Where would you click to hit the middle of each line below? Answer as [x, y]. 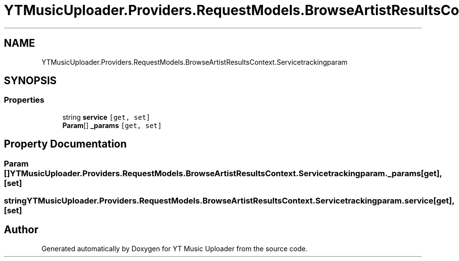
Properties [24, 100]
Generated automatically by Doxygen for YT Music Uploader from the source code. [175, 248]
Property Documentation [65, 144]
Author [21, 230]
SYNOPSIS [30, 81]
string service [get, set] [106, 117]
